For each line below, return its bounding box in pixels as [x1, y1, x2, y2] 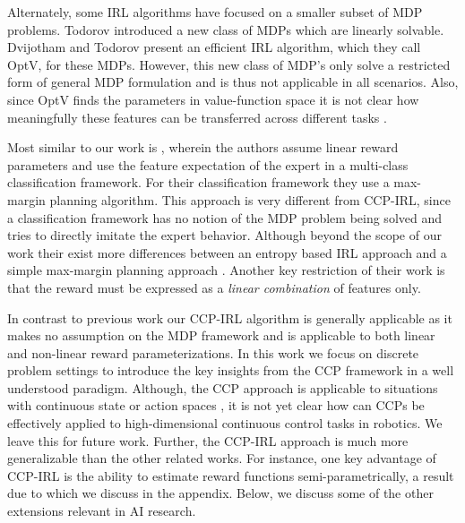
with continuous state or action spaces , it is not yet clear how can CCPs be [7, 396, 425, 415]
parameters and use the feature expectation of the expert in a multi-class [7, 155, 409, 174]
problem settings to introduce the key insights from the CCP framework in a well [7, 361, 454, 380]
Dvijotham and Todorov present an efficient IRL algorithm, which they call [7, 38, 421, 56]
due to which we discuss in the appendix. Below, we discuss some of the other [7, 484, 434, 502]
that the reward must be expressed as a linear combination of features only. [7, 278, 421, 296]
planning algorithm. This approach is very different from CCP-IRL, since [49, 190, 451, 209]
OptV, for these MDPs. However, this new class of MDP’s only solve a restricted [7, 55, 451, 73]
